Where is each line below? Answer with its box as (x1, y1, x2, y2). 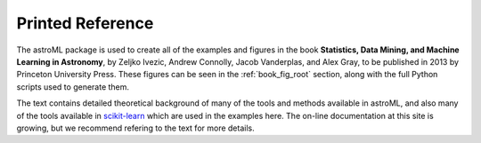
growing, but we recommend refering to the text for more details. (16, 123, 255, 133)
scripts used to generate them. (16, 81, 129, 92)
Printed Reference (16, 13, 154, 33)
